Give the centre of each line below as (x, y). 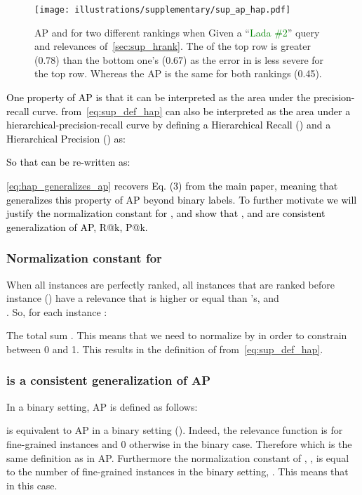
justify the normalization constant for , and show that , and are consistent (166, 213)
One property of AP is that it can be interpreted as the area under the (159, 97)
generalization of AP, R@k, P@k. (77, 226)
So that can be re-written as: (68, 162)
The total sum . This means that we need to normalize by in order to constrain (177, 335)
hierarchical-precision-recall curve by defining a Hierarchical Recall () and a (169, 125)
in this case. (32, 485)
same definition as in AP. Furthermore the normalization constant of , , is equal (178, 457)
